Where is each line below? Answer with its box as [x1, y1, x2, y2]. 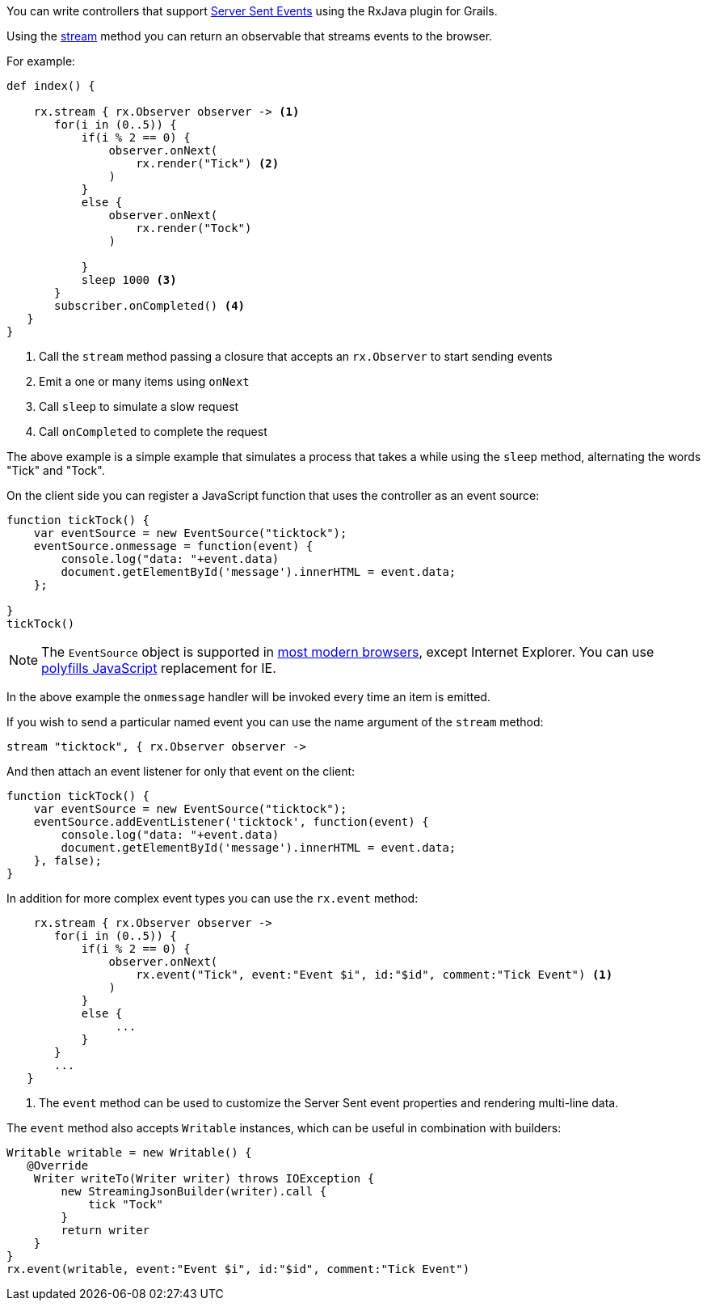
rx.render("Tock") [136, 222, 252, 235]
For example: [6, 54, 76, 68]
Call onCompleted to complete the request [39, 425, 267, 438]
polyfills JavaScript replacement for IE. [41, 660, 276, 676]
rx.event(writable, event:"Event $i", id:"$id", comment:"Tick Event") [6, 1263, 470, 1275]
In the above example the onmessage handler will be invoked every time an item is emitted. [6, 690, 490, 704]
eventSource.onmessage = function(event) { [33, 539, 314, 552]
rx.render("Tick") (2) [136, 157, 280, 170]
